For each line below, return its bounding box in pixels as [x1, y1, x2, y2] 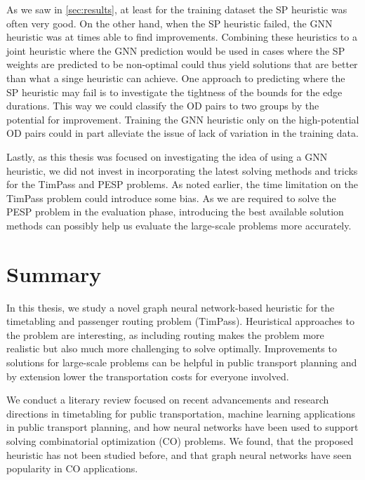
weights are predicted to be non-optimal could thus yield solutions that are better [6, 57, 358, 72]
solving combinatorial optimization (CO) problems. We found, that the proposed [6, 433, 354, 448]
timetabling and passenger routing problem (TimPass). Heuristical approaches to [6, 314, 354, 328]
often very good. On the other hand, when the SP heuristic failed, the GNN [6, 15, 333, 30]
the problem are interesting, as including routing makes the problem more [6, 327, 324, 342]
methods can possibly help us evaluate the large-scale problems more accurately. [6, 218, 352, 232]
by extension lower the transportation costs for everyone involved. [6, 368, 289, 383]
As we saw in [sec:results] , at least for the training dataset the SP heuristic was [6, 2, 347, 16]
